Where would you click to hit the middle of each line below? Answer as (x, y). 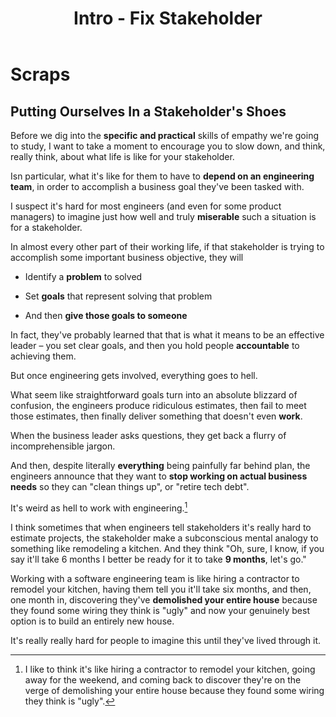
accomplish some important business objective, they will (127, 257)
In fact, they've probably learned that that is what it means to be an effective (167, 335)
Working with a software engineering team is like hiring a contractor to (155, 578)
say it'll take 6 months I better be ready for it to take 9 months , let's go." (158, 559)
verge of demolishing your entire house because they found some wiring (174, 690)
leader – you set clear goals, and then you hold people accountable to (155, 345)
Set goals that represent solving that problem (118, 296)
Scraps (40, 74)
